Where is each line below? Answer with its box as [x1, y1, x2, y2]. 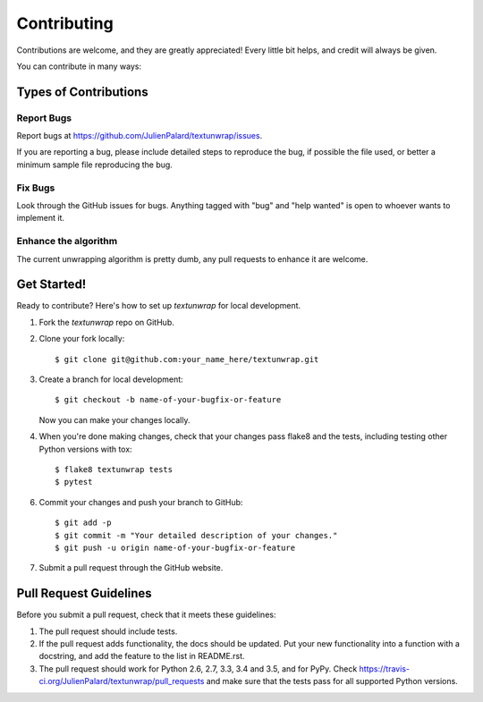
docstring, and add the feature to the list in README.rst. [38, 651, 245, 662]
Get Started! [16, 277, 87, 292]
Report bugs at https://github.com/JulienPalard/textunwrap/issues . [16, 131, 263, 141]
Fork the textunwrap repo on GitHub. [38, 317, 174, 327]
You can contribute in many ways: [16, 61, 142, 72]
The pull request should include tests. [38, 626, 178, 637]
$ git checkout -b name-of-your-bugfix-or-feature [55, 394, 282, 405]
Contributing [16, 13, 114, 33]
